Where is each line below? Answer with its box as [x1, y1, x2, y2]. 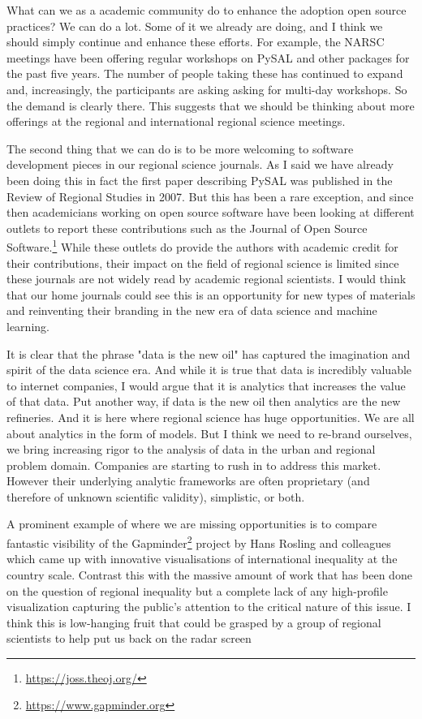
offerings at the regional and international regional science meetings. [6, 113, 346, 130]
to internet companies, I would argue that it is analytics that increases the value [6, 377, 406, 394]
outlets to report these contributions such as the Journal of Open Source [6, 219, 368, 236]
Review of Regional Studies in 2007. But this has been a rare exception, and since [6, 187, 414, 205]
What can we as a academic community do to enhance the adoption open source [6, 2, 407, 18]
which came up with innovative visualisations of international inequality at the [6, 550, 398, 567]
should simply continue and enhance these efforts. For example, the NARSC [6, 33, 385, 50]
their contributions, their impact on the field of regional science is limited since [6, 254, 399, 271]
